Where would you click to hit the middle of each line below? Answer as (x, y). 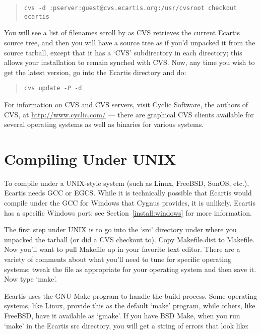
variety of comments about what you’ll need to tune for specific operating (118, 259)
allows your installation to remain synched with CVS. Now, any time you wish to (129, 62)
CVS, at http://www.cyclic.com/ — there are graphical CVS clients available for (129, 114)
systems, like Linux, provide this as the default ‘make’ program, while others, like (130, 306)
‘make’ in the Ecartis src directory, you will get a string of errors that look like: (126, 325)
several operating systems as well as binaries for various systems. (104, 124)
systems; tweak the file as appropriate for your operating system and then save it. (130, 269)
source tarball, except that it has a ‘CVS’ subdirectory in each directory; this (123, 52)
